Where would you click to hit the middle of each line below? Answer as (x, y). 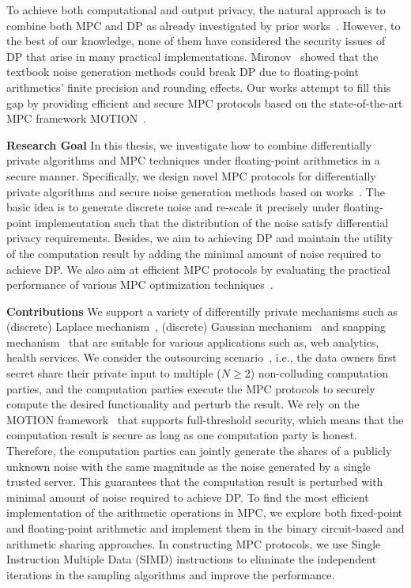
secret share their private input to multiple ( (114, 373)
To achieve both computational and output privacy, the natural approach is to (196, 9)
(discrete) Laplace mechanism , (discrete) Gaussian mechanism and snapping (196, 326)
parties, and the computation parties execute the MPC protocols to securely (191, 388)
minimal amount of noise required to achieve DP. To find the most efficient (188, 497)
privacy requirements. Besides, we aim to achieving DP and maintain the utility (200, 238)
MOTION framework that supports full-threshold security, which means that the (205, 419)
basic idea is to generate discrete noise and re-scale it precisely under (173, 207)
